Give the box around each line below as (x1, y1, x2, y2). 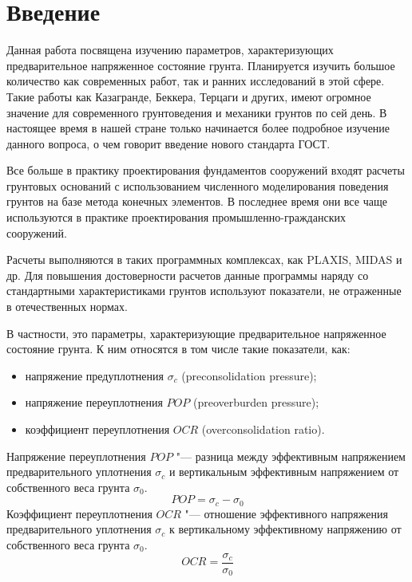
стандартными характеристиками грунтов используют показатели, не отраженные (6, 282, 402, 299)
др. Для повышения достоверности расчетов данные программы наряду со (6, 266, 369, 283)
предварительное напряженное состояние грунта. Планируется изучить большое (6, 57, 395, 73)
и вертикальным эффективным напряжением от (168, 463, 399, 480)
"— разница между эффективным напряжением (176, 447, 406, 464)
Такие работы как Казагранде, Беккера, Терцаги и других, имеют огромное (6, 88, 371, 104)
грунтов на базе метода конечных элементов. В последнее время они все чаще (6, 193, 387, 210)
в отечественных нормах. (6, 298, 128, 315)
